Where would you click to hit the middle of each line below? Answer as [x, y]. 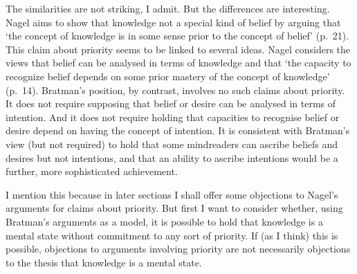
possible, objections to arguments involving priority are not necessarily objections [178, 249]
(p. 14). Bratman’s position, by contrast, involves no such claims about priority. [175, 90]
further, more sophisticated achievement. [92, 171]
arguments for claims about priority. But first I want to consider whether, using [174, 208]
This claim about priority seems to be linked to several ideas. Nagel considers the [178, 49]
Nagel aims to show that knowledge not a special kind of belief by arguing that [173, 22]
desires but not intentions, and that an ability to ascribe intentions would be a [172, 157]
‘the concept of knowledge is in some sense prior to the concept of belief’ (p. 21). [177, 36]
